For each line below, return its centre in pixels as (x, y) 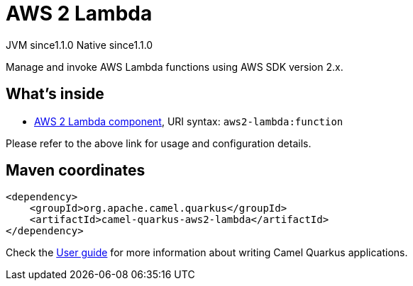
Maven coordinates (76, 171)
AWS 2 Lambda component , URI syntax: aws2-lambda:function (189, 121)
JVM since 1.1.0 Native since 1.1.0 (79, 45)
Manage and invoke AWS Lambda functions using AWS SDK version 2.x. (175, 67)
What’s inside (55, 94)
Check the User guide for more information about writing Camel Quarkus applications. (207, 253)
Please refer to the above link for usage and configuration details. (159, 143)
